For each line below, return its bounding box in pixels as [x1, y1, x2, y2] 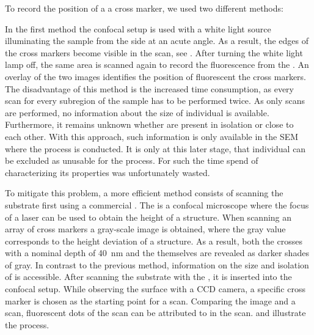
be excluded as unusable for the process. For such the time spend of [5, 154, 258, 167]
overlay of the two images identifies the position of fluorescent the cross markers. [5, 70, 307, 83]
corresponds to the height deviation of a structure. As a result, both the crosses [5, 234, 302, 247]
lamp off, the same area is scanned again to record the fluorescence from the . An [5, 58, 309, 71]
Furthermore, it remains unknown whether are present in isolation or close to [5, 118, 294, 131]
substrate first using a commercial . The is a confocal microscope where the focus [5, 198, 309, 211]
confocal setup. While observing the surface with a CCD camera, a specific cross [5, 282, 305, 295]
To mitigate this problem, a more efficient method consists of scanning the [5, 186, 283, 199]
